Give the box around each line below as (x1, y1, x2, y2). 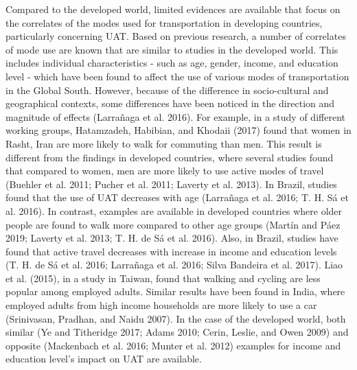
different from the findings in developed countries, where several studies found (5, 150, 334, 164)
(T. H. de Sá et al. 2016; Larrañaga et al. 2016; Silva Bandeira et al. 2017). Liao (5, 257, 343, 272)
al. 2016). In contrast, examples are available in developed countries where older (5, 203, 343, 218)
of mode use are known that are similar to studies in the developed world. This (5, 42, 338, 56)
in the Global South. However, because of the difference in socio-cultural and (5, 82, 329, 97)
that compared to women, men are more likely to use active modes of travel (5, 163, 324, 178)
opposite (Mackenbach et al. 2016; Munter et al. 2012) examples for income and (5, 338, 341, 352)
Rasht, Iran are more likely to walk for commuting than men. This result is (5, 136, 322, 150)
